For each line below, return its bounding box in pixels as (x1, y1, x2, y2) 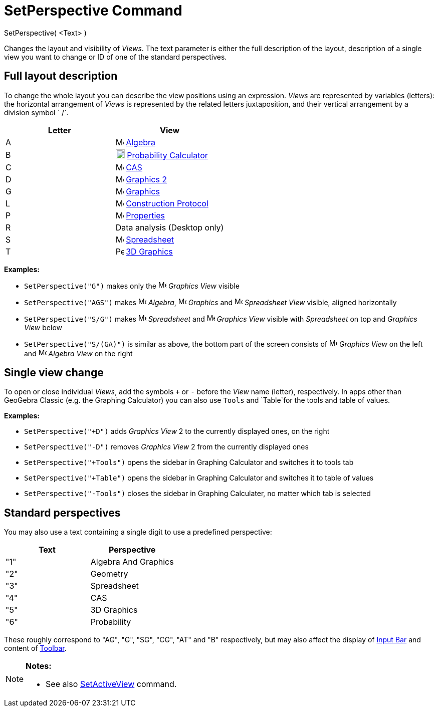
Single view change (4, 366, 104, 379)
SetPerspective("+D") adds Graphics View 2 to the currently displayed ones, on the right (24, 427, 330, 436)
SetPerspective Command (4, 2, 182, 19)
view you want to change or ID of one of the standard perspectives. (4, 52, 227, 61)
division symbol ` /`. (4, 108, 69, 117)
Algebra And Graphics (90, 557, 174, 567)
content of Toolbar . (4, 644, 67, 653)
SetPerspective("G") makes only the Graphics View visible (24, 281, 240, 290)
